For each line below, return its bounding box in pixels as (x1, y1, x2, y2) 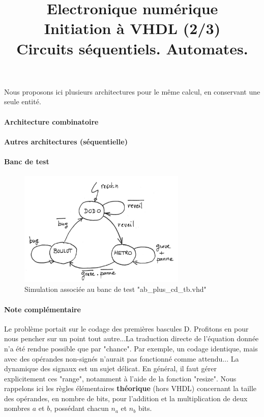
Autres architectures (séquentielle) (4, 136, 128, 146)
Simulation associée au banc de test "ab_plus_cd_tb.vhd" (24, 284, 207, 294)
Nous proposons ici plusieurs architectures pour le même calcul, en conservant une (4, 86, 260, 97)
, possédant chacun (50, 403, 109, 413)
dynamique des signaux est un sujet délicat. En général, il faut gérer (4, 363, 217, 374)
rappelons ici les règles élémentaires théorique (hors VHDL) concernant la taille (4, 383, 257, 394)
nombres (4, 403, 31, 413)
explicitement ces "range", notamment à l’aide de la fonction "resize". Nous (4, 373, 237, 383)
